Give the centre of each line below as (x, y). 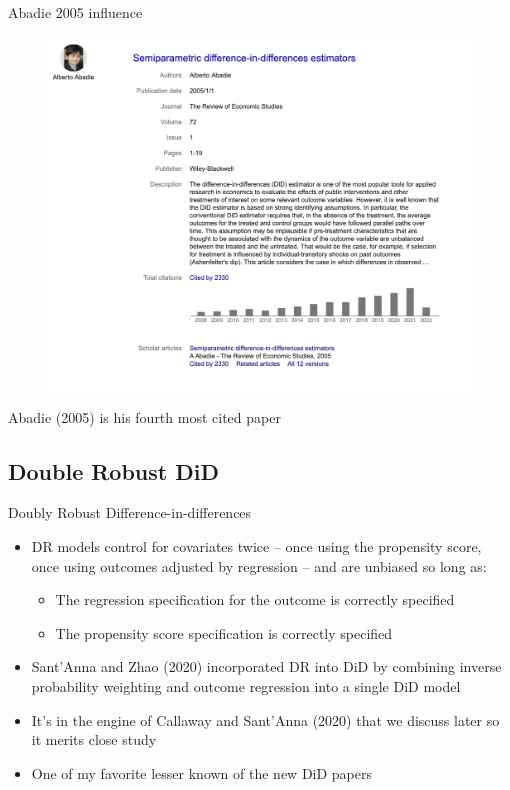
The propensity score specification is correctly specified (224, 632)
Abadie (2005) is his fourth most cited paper (144, 416)
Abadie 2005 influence (75, 12)
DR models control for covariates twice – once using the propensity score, (256, 545)
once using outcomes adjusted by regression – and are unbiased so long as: (259, 565)
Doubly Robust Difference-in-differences (130, 512)
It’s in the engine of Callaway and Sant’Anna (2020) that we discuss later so (265, 719)
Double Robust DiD (113, 470)
